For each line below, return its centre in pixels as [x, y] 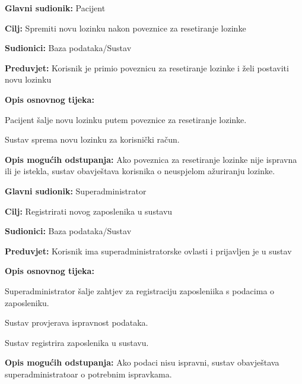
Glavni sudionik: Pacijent [55, 8]
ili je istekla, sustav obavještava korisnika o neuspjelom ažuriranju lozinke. [140, 171]
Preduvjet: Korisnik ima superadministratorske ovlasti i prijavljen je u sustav [148, 251]
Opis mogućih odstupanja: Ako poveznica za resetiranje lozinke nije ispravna [151, 159]
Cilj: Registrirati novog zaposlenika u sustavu [89, 211]
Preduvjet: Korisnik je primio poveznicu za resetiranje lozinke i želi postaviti [147, 67]
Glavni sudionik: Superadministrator [76, 191]
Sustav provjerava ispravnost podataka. [77, 322]
